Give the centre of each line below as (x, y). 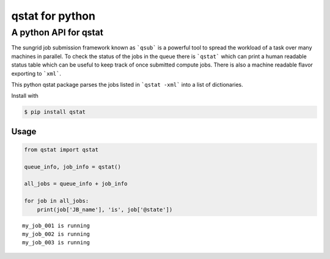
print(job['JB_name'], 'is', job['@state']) (105, 210)
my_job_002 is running (56, 234)
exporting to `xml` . (36, 73)
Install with (25, 96)
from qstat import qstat (61, 149)
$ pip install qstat (55, 112)
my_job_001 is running (56, 225)
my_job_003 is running (56, 243)
